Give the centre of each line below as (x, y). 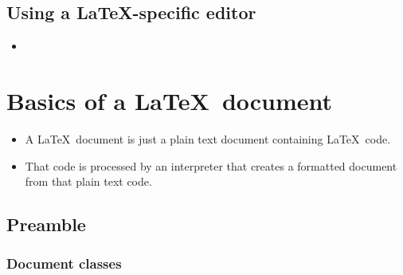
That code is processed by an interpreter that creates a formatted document (211, 165)
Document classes (64, 263)
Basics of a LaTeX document (170, 100)
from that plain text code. (88, 181)
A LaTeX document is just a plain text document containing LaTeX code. (208, 138)
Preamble (46, 224)
